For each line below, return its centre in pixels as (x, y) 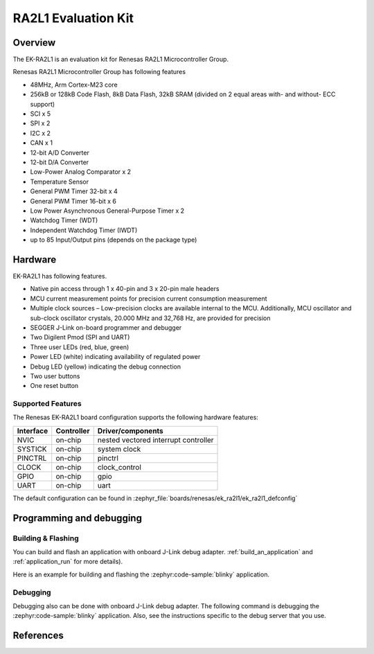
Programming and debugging (77, 518)
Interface (33, 431)
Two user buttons (55, 376)
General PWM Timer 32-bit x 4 (74, 191)
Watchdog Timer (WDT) (64, 220)
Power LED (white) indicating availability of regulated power (115, 357)
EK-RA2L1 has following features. (60, 276)
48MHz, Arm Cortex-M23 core (74, 85)
